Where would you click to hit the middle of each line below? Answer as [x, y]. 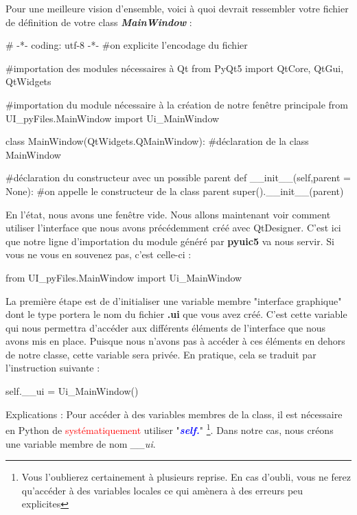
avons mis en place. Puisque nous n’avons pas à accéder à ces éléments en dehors [175, 341]
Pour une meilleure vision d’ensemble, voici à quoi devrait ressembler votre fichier [177, 8]
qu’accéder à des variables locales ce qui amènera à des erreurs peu [162, 490]
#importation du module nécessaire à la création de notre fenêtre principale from [177, 104]
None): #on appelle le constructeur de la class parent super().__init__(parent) [175, 191]
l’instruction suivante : [53, 368]
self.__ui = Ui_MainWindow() [72, 391]
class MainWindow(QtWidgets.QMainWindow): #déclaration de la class [157, 141]
